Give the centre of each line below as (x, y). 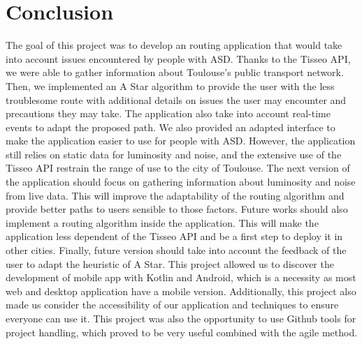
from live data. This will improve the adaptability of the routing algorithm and (175, 195)
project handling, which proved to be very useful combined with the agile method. (182, 332)
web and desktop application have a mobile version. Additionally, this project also (181, 291)
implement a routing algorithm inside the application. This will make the (162, 222)
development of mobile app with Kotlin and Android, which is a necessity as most (181, 277)
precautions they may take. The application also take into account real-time (168, 113)
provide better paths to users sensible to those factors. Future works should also (177, 209)
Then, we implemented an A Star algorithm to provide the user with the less (170, 85)
